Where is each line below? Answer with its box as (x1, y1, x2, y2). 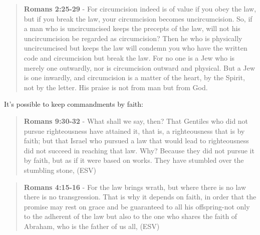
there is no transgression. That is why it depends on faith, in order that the (24, 191, 256, 202)
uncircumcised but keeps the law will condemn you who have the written (24, 43, 247, 53)
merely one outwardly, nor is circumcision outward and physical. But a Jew (24, 62, 255, 73)
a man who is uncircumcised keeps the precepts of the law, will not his (24, 23, 240, 34)
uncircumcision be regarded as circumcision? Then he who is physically (24, 33, 242, 43)
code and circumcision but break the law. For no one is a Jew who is (24, 52, 235, 63)
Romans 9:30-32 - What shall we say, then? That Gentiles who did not (24, 115, 248, 126)
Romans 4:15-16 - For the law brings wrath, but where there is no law (24, 181, 246, 192)
